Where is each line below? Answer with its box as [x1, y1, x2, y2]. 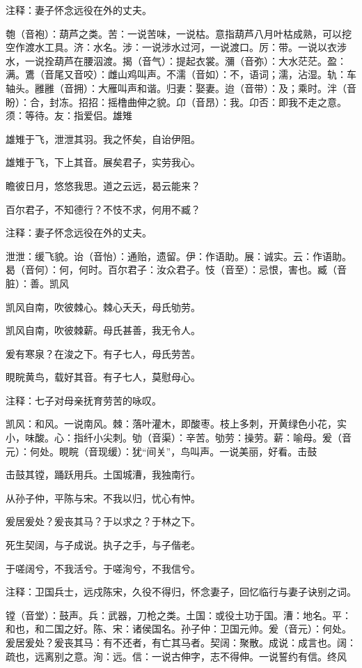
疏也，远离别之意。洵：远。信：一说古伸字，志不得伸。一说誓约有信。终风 [6, 648, 347, 663]
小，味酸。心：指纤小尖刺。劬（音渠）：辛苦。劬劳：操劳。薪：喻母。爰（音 [6, 430, 352, 445]
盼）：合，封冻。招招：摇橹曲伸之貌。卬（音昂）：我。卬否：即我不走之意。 [6, 94, 347, 109]
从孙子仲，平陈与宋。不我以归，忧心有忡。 [6, 490, 200, 505]
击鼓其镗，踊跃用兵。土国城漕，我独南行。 [6, 467, 200, 482]
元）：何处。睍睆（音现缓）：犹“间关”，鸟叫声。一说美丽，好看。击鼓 [6, 443, 317, 458]
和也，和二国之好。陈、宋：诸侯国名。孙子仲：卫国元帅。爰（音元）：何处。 [6, 621, 352, 636]
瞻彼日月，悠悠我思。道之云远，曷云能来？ [6, 178, 200, 192]
